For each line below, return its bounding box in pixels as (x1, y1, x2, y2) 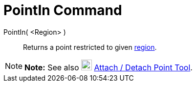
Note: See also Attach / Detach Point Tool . (24, 62, 193, 72)
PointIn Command (3, 2, 122, 19)
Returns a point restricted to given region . (23, 43, 157, 51)
